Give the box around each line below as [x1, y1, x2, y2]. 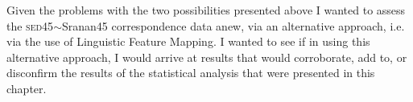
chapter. [6, 80, 47, 96]
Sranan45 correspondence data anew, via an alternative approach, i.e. [61, 17, 405, 34]
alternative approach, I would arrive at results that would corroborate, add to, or [6, 48, 407, 65]
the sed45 [6, 17, 54, 34]
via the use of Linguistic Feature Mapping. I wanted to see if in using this [6, 33, 370, 50]
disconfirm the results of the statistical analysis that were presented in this [6, 64, 375, 81]
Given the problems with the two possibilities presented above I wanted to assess [6, 2, 406, 18]
